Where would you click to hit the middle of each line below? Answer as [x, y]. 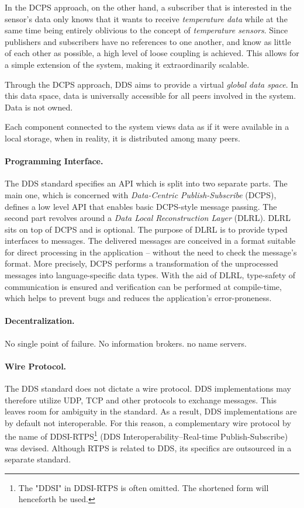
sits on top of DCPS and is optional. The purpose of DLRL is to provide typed [146, 229]
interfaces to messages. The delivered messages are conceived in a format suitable [150, 241]
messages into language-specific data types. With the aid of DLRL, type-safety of [150, 275]
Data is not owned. [39, 107]
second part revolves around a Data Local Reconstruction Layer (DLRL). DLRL [148, 218]
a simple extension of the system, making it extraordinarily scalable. [127, 64]
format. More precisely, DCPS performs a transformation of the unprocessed [141, 263]
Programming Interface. [54, 161]
